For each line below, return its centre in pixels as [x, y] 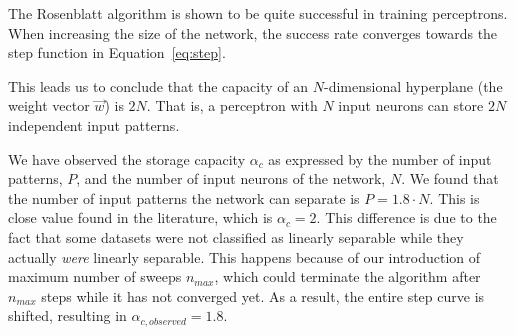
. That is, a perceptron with [232, 105]
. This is [454, 197]
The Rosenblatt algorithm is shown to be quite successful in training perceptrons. [258, 13]
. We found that [450, 178]
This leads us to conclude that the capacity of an [158, 85]
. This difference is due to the [406, 217]
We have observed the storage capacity [127, 158]
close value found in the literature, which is [140, 217]
